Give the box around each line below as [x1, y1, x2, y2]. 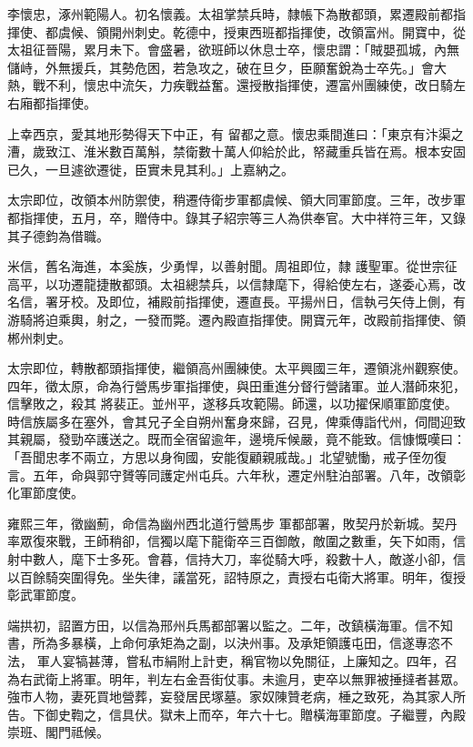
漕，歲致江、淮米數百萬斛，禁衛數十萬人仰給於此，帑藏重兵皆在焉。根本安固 [7, 142, 466, 161]
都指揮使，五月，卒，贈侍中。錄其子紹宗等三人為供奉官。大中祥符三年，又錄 [7, 207, 466, 227]
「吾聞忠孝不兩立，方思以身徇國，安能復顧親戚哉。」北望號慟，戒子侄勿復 [7, 448, 447, 467]
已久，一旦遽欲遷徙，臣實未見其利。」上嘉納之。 [7, 159, 294, 178]
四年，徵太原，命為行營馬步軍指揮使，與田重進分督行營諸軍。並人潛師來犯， [7, 376, 466, 395]
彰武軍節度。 [7, 585, 84, 604]
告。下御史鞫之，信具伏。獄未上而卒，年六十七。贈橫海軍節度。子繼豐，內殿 [7, 704, 466, 723]
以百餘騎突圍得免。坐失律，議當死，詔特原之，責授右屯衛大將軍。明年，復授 [7, 567, 466, 586]
